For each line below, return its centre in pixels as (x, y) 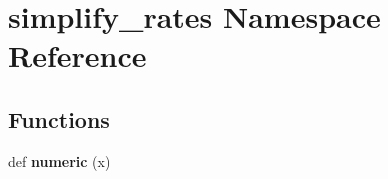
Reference (77, 55)
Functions (59, 118)
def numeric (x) (59, 160)
